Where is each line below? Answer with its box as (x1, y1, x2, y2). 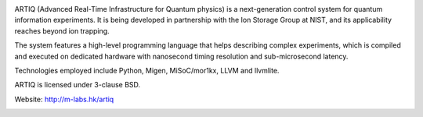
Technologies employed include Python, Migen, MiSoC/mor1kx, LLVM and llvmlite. (14, 66, 280, 75)
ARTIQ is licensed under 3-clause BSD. (14, 80, 141, 90)
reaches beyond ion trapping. (14, 26, 110, 35)
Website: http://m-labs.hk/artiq (14, 94, 114, 104)
